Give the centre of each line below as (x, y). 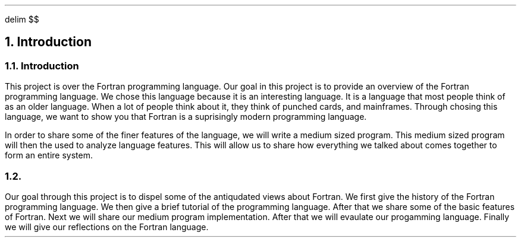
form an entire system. (49, 155)
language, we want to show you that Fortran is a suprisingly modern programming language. (186, 117)
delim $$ (22, 19)
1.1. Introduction (42, 66)
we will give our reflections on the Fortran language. (107, 227)
